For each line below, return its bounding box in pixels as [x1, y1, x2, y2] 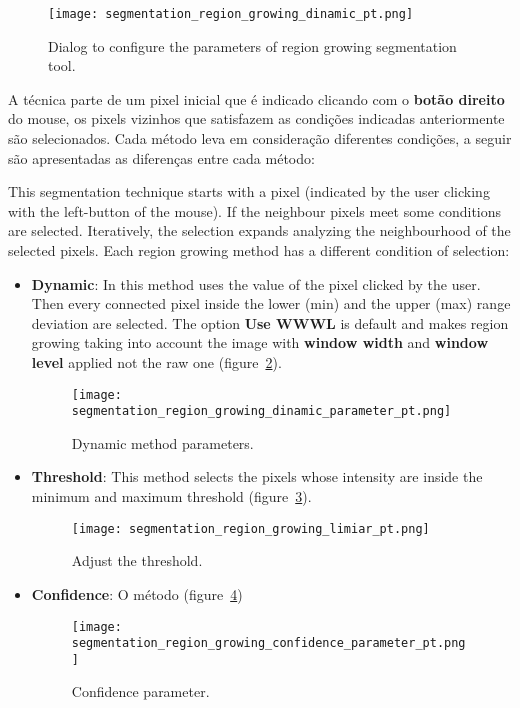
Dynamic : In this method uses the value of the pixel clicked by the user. [31, 273, 481, 294]
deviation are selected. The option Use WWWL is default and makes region [31, 312, 509, 333]
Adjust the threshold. [71, 550, 203, 571]
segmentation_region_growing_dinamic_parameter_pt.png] [71, 404, 452, 419]
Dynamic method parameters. [71, 432, 254, 453]
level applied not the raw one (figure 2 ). [31, 351, 282, 372]
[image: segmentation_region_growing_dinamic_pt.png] [48, 7, 414, 21]
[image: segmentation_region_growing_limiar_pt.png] [71, 521, 430, 536]
